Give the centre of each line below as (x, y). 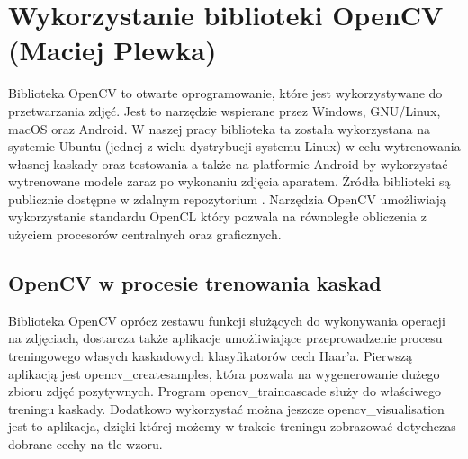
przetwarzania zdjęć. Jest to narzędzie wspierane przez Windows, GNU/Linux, (225, 110)
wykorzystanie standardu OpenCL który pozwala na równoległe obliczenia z (217, 216)
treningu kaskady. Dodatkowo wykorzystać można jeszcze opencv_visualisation (226, 408)
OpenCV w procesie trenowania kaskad (195, 283)
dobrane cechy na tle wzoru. (85, 444)
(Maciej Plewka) (112, 50)
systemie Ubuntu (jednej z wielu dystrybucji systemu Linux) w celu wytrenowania (234, 146)
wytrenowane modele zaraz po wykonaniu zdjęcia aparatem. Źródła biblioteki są (229, 181)
